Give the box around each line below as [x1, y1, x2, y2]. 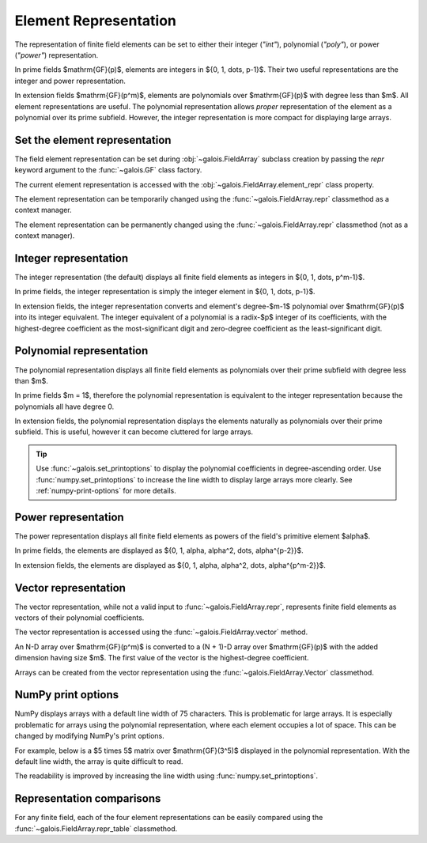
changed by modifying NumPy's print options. [14, 731, 165, 741]
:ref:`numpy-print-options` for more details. [36, 486, 177, 496]
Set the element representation [14, 133, 172, 146]
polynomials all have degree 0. [14, 402, 115, 411]
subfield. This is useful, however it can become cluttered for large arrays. [14, 427, 253, 437]
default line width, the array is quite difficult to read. [14, 757, 183, 766]
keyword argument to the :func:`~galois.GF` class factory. [14, 165, 202, 175]
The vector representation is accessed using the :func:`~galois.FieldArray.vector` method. [14, 627, 308, 637]
